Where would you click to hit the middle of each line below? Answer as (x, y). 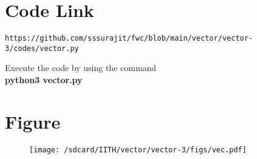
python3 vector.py (44, 80)
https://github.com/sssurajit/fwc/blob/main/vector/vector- (129, 39)
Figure (33, 121)
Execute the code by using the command (81, 68)
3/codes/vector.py (42, 48)
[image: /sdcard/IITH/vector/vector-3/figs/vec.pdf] (138, 150)
